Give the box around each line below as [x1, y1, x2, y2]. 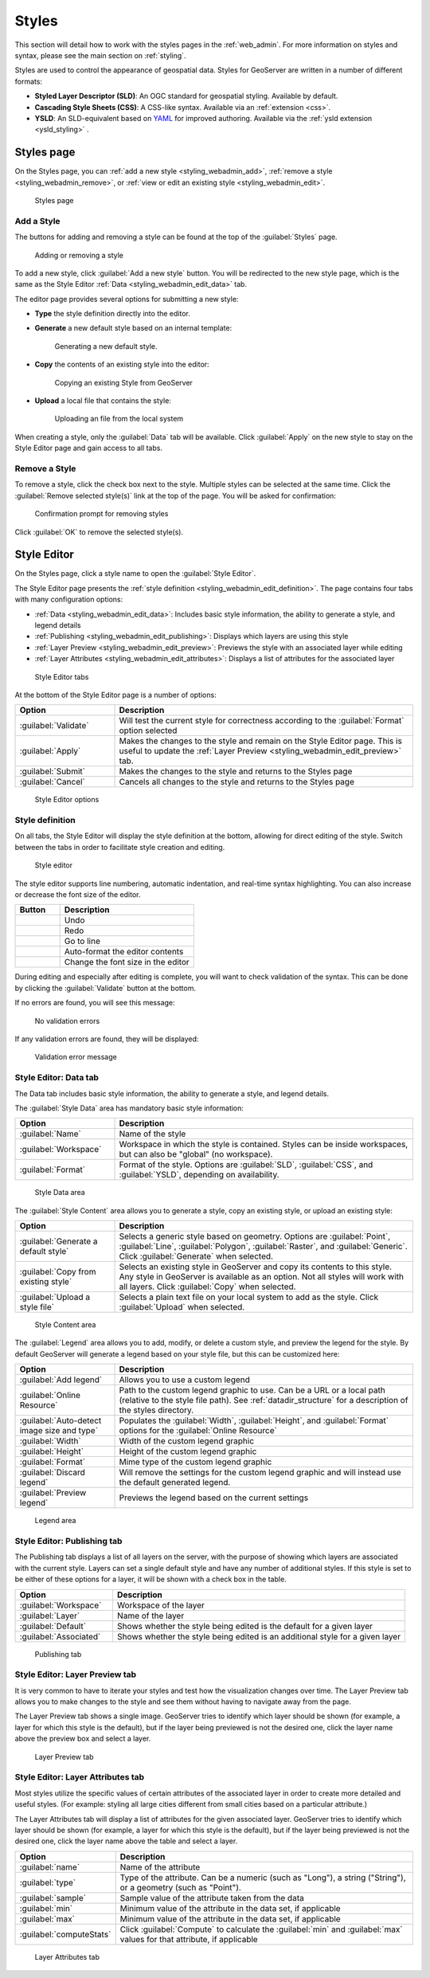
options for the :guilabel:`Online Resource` [119, 1425, 278, 1436]
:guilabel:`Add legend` [19, 1374, 103, 1385]
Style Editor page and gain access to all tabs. [14, 443, 163, 453]
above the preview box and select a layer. [14, 1733, 151, 1744]
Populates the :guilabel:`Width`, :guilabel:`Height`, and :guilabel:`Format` [119, 1415, 389, 1426]
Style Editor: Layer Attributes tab [14, 1772, 145, 1783]
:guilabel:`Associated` [19, 1631, 101, 1642]
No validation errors [34, 1016, 100, 1025]
